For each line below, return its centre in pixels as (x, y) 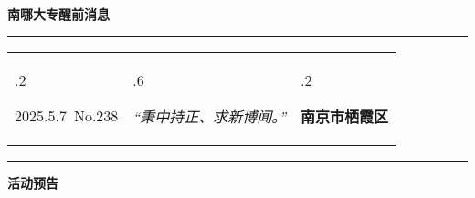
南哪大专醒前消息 (58, 14)
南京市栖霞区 (345, 116)
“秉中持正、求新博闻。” (210, 116)
